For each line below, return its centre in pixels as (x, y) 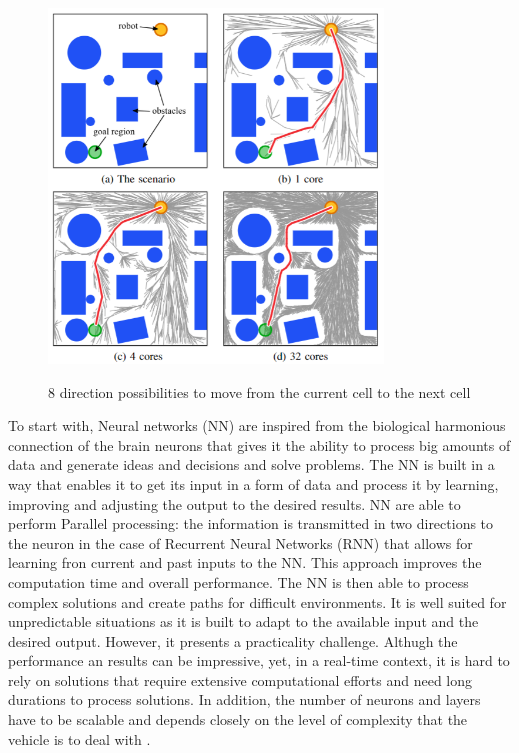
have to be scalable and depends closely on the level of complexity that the (238, 719)
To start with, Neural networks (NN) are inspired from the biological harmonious (257, 425)
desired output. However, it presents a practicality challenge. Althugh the (233, 640)
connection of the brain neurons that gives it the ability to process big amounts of (259, 444)
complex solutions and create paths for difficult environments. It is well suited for (257, 601)
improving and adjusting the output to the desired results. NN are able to (234, 503)
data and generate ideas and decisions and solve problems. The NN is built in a (251, 464)
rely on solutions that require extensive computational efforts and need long (240, 679)
